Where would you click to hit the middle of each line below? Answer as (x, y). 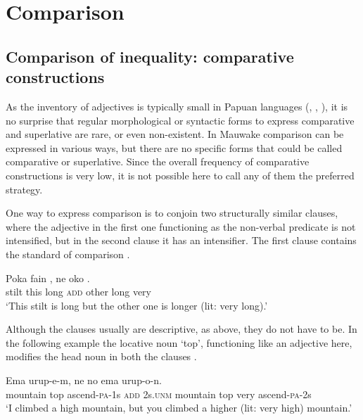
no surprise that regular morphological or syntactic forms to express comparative (180, 120)
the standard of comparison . (68, 254)
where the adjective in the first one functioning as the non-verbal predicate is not (181, 226)
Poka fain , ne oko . (48, 278)
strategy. (24, 189)
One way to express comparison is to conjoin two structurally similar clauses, (172, 213)
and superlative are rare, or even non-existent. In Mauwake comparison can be (175, 134)
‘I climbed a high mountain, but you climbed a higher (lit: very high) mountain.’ (179, 408)
